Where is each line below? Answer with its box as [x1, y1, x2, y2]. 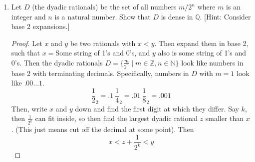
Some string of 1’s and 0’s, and [55, 47, 150, 58]
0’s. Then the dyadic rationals [11, 57, 103, 67]
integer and [11, 11, 46, 21]
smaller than [205, 113, 244, 123]
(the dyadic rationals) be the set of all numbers [32, 1, 177, 11]
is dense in [161, 11, 193, 21]
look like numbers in [181, 57, 244, 67]
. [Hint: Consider [200, 11, 251, 21]
